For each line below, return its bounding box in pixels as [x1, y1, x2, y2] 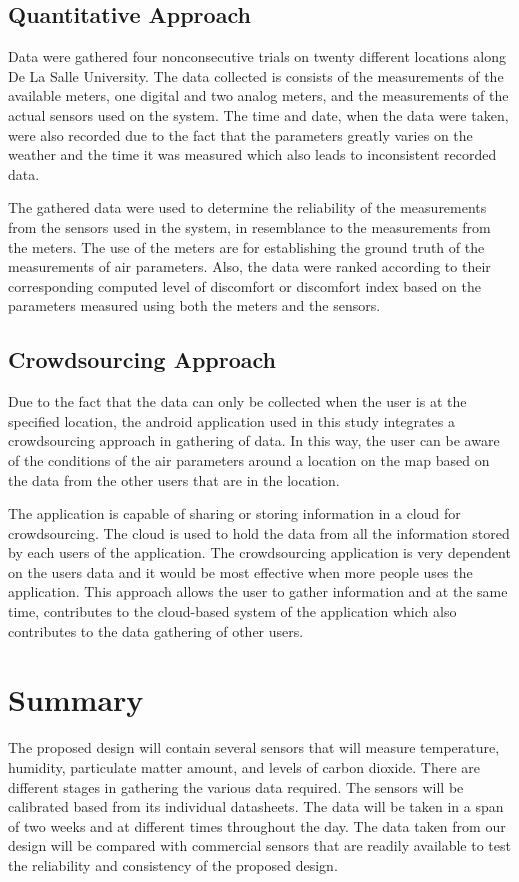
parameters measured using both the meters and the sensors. [8, 295, 381, 316]
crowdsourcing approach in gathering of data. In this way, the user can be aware [8, 430, 500, 451]
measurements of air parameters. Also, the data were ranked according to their [8, 256, 491, 277]
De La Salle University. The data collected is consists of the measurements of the [8, 65, 504, 86]
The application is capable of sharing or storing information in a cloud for [8, 503, 461, 524]
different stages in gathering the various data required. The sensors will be [8, 776, 464, 797]
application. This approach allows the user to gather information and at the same [8, 581, 508, 602]
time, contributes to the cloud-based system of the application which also [8, 601, 457, 622]
